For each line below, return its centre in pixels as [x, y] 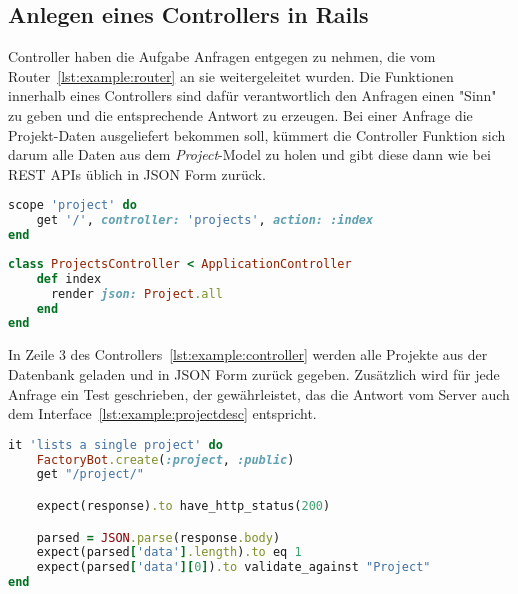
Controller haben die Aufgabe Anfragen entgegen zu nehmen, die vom [222, 56]
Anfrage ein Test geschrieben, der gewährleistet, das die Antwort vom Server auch [259, 393]
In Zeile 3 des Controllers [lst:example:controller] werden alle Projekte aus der [248, 354]
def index [69, 278]
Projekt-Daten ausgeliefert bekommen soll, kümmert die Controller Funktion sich [257, 134]
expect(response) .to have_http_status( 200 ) [183, 506]
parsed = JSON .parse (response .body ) [158, 537]
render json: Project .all [136, 293]
